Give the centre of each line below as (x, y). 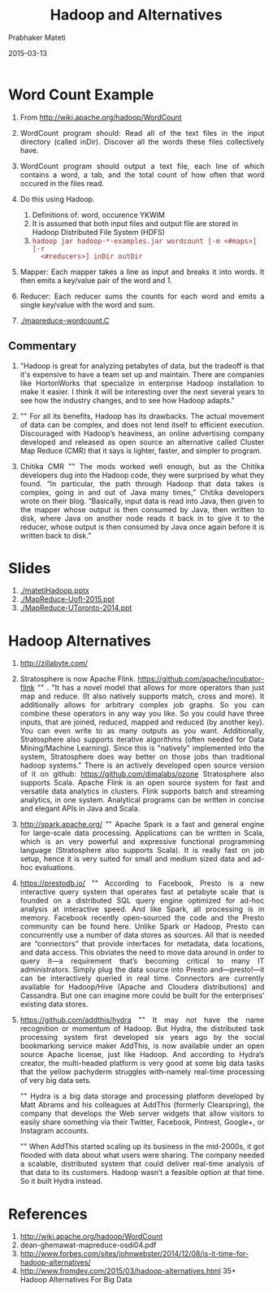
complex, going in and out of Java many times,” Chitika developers (142, 492)
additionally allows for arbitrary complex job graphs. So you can (142, 705)
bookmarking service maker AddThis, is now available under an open (142, 1046)
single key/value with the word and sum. (87, 305)
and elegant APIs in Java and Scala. (80, 809)
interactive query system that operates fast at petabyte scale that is (142, 892)
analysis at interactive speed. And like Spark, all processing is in (142, 909)
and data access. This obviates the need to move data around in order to (142, 952)
